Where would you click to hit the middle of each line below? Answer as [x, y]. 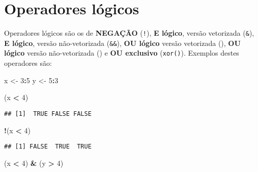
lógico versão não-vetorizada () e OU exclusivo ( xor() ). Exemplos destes [122, 53]
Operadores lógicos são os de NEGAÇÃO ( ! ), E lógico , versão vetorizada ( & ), [129, 33]
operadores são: [28, 63]
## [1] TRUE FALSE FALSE [48, 114]
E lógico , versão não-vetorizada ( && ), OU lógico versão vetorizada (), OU [122, 43]
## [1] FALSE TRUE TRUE [48, 147]
